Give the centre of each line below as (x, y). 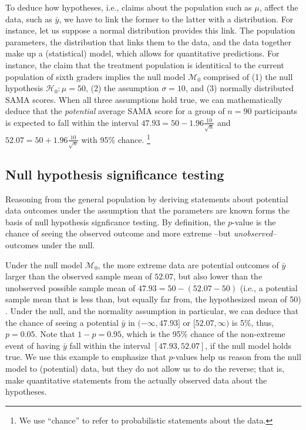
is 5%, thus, (253, 322)
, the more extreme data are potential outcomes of (188, 264)
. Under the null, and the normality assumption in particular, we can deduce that (152, 311)
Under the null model (44, 264)
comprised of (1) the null (248, 76)
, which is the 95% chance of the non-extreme (204, 334)
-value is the (254, 221)
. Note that (55, 334)
